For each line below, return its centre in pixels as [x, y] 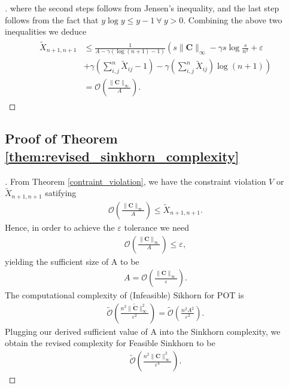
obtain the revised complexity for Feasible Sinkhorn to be [110, 343]
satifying [61, 193]
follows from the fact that [52, 19]
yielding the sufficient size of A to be [72, 261]
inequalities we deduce [46, 31]
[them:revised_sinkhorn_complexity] [122, 156]
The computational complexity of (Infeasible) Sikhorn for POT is [124, 295]
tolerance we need [156, 227]
